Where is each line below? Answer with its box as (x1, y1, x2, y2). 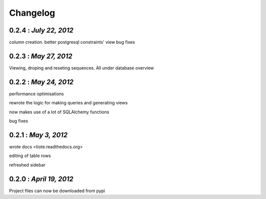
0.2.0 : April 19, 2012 (9, 175, 74, 183)
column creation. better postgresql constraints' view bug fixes (9, 39, 135, 45)
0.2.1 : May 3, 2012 (9, 131, 68, 139)
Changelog (9, 7, 55, 18)
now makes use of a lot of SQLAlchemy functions (9, 109, 109, 115)
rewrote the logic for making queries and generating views (9, 100, 128, 106)
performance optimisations (9, 91, 64, 97)
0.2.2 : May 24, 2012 (9, 78, 74, 86)
